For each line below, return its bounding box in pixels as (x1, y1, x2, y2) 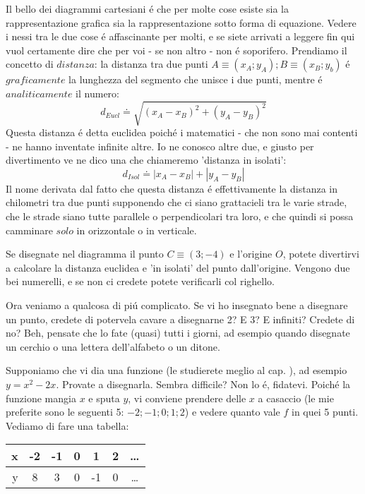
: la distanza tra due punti (94, 56, 208, 71)
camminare (6, 222, 53, 237)
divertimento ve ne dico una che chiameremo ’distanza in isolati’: (6, 152, 287, 167)
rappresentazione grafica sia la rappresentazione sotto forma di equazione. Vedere (6, 15, 357, 30)
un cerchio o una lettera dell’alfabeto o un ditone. (6, 339, 220, 354)
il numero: (76, 85, 119, 100)
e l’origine (229, 246, 273, 261)
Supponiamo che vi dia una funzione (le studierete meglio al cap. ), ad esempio (6, 363, 347, 378)
